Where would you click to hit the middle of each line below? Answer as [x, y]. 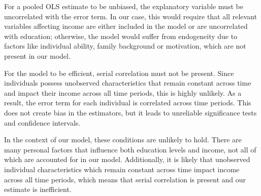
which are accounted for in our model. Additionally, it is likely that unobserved [127, 159]
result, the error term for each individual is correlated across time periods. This [128, 103]
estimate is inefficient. [38, 189]
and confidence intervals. [42, 122]
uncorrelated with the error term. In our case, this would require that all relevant [130, 16]
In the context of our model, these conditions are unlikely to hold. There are [123, 140]
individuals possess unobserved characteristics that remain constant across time [128, 83]
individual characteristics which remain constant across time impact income [122, 169]
